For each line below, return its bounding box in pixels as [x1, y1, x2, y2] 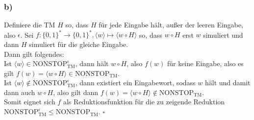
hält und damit [204, 77, 251, 88]
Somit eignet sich [4, 96, 55, 107]
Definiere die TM [4, 20, 55, 30]
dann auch [4, 87, 35, 97]
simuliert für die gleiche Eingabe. [29, 39, 128, 49]
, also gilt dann [53, 87, 99, 97]
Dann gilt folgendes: [4, 48, 64, 59]
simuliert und [203, 29, 243, 40]
